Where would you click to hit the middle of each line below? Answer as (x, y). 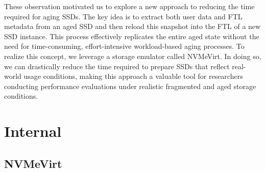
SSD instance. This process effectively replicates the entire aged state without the (132, 36)
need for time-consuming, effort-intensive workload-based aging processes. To (124, 46)
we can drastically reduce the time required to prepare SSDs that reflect (117, 66)
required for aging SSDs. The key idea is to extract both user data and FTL (123, 16)
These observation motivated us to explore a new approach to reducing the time (129, 6)
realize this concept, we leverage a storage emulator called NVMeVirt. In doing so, (133, 56)
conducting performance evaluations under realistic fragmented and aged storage (130, 86)
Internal (33, 131)
